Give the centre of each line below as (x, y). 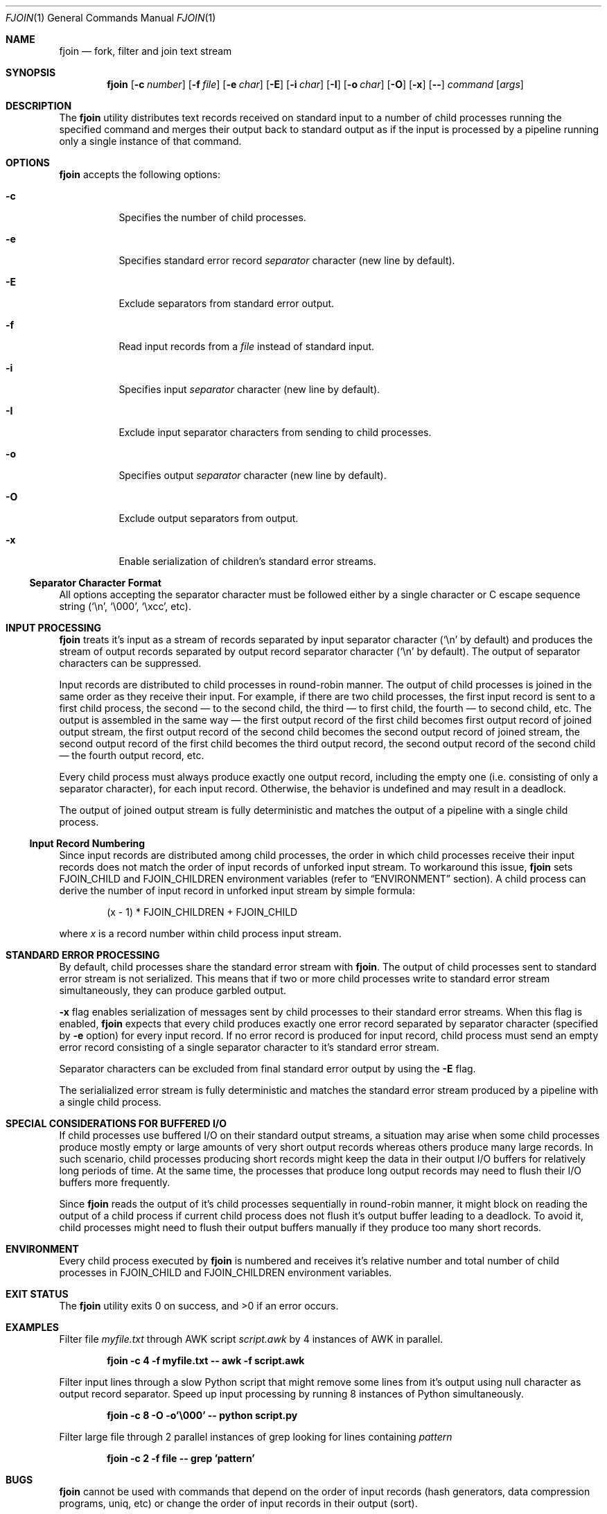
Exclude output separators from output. (209, 518)
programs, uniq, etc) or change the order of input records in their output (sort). (238, 1503)
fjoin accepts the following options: (140, 174)
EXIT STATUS (37, 1294)
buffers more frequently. (115, 1182)
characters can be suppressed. (130, 663)
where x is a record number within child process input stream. (200, 933)
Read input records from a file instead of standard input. (247, 346)
